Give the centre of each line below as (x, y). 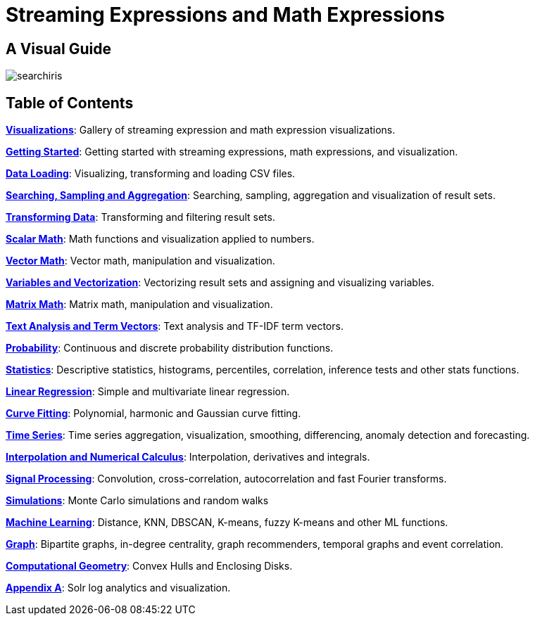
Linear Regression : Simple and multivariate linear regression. (148, 392)
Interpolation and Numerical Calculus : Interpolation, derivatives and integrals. (188, 457)
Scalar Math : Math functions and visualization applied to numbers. (160, 239)
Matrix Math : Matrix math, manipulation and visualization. (139, 305)
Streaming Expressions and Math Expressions (225, 15)
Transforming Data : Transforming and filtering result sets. (140, 217)
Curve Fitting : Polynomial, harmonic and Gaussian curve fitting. (153, 414)
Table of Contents (70, 103)
